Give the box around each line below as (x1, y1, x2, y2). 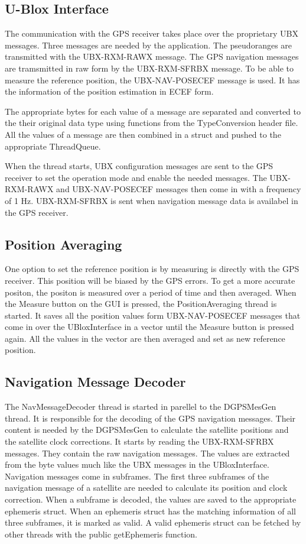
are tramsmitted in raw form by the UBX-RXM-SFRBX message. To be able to (5, 61, 294, 74)
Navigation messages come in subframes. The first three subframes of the (5, 469, 269, 482)
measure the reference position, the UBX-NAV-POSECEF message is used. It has (5, 73, 300, 86)
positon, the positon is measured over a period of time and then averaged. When (5, 286, 297, 298)
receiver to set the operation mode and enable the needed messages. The (5, 171, 267, 183)
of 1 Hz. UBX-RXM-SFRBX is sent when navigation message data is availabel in (5, 194, 298, 206)
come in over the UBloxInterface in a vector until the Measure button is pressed (5, 320, 294, 333)
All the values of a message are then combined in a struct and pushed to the (5, 128, 281, 140)
